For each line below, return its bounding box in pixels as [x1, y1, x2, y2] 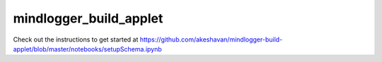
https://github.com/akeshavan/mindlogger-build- [139, 35, 283, 44]
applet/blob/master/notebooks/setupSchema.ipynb [13, 44, 162, 53]
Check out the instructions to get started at [13, 35, 139, 44]
